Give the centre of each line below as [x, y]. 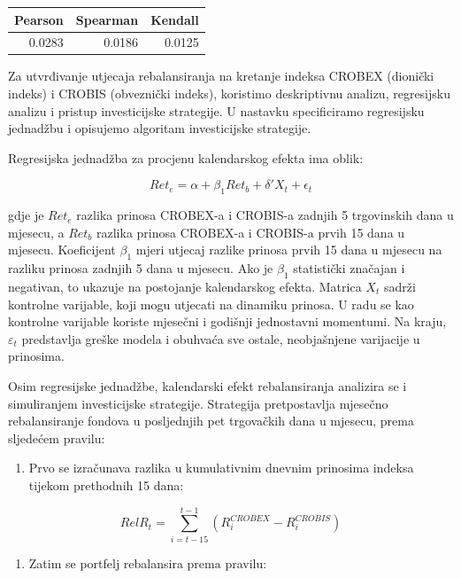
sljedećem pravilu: [57, 437]
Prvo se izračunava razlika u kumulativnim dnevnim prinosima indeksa [221, 468]
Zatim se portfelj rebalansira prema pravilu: [148, 562]
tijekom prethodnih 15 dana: [106, 484]
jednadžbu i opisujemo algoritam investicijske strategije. [160, 128]
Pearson [39, 19]
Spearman [107, 19]
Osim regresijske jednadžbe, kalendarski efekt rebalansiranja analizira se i [207, 385]
